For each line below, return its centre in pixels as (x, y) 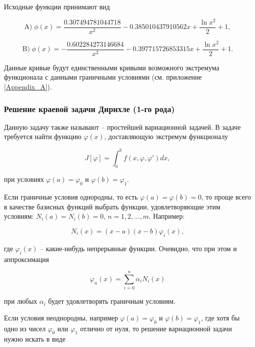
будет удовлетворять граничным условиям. (112, 301)
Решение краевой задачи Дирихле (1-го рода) (89, 108)
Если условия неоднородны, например (61, 317)
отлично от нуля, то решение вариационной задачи (156, 328)
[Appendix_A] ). (28, 87)
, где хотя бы (220, 317)
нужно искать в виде (35, 339)
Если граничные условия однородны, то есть (71, 197)
